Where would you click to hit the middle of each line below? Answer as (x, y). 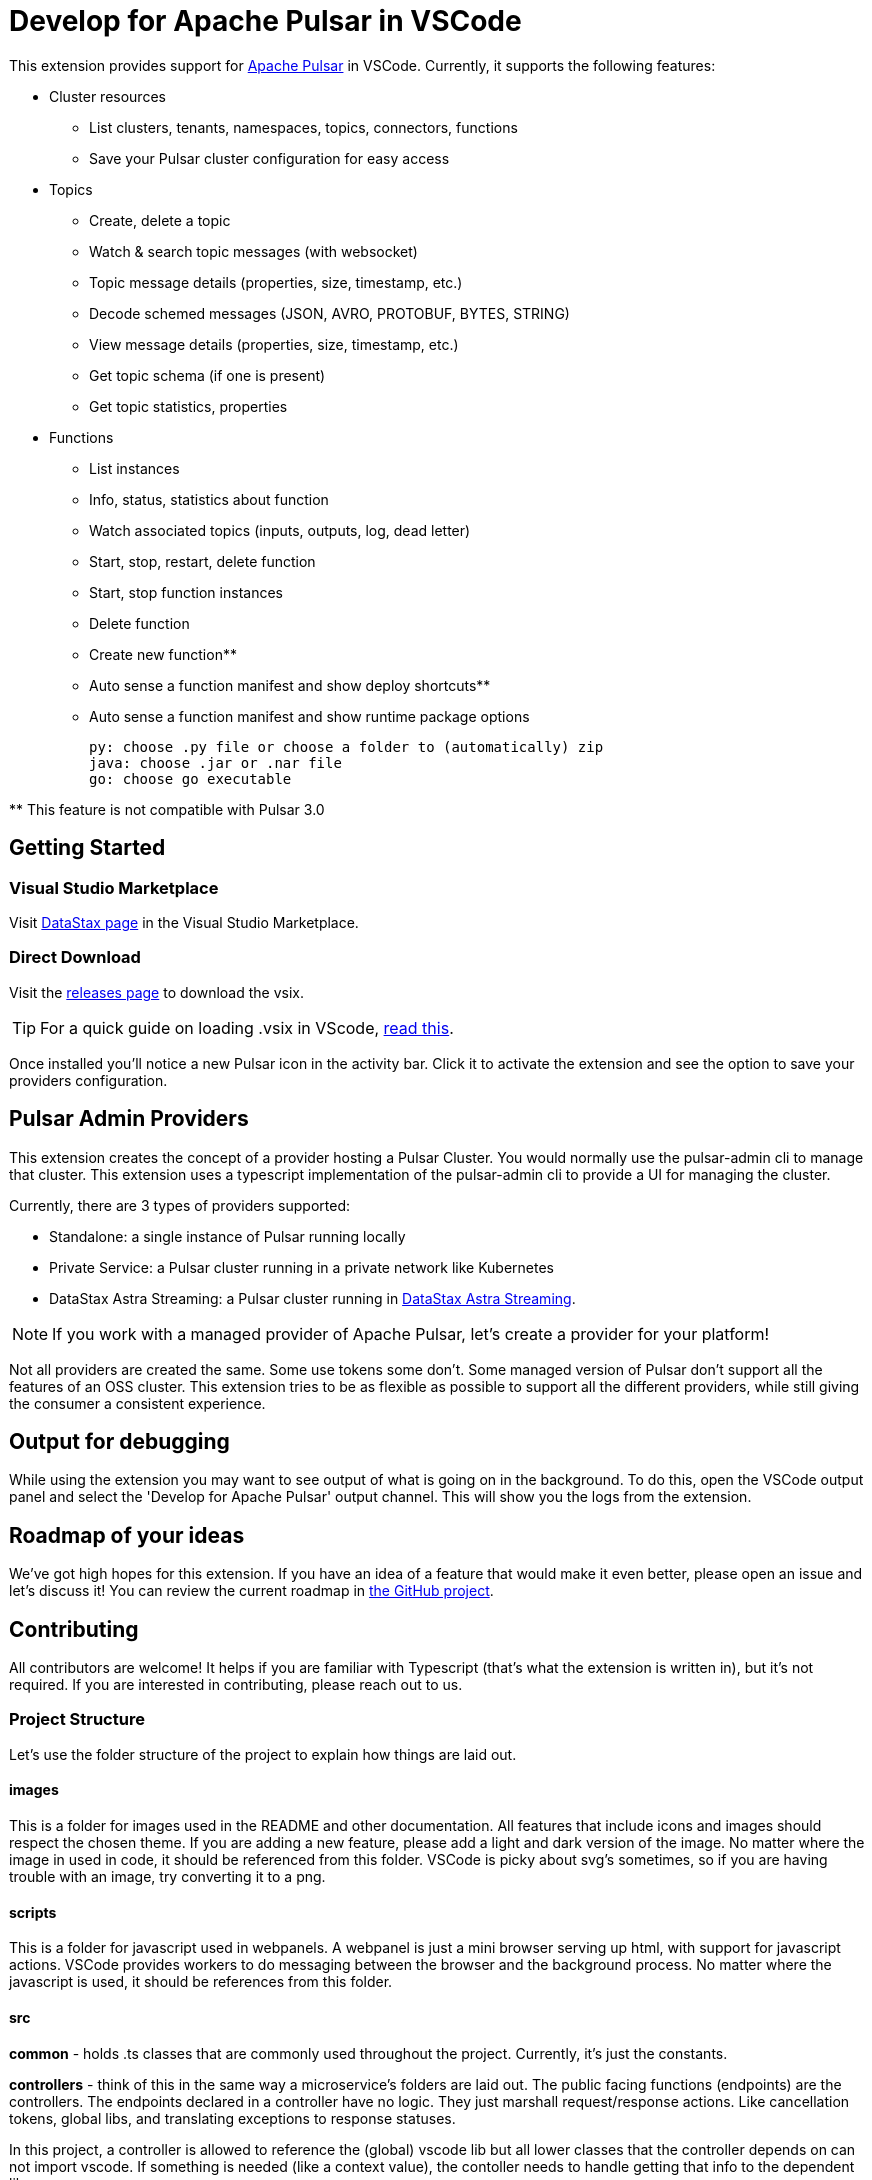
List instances (134, 468)
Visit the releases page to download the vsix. (156, 992)
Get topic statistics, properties (188, 406)
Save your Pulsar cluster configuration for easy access (269, 158)
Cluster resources (107, 96)
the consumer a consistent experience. (137, 1403)
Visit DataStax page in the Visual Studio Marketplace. (184, 922)
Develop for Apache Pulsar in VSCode (265, 21)
